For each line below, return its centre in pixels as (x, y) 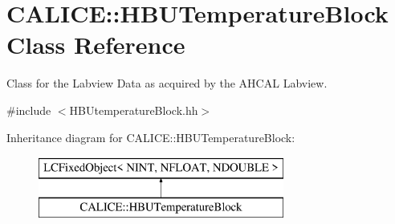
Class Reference (96, 45)
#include (29, 110)
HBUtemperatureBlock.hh (134, 110)
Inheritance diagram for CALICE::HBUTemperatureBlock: (151, 137)
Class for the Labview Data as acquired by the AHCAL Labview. (167, 83)
